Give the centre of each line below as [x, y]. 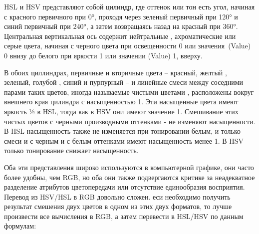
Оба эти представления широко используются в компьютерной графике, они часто [129, 167]
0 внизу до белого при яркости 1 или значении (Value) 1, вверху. [103, 55]
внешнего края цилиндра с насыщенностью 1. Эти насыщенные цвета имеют [121, 102]
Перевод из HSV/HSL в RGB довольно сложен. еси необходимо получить [117, 196]
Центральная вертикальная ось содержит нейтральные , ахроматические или [120, 36]
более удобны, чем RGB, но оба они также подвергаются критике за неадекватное [129, 177]
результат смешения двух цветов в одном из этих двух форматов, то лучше [118, 206]
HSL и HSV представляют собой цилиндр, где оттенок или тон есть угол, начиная [129, 6]
